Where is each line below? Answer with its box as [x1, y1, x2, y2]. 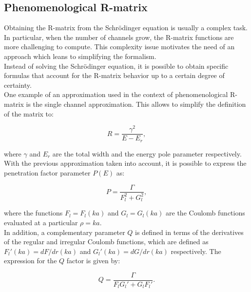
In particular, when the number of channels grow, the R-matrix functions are [4, 32, 234, 42]
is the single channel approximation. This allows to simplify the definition [26, 98, 246, 109]
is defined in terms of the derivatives [135, 227, 244, 237]
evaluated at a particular [4, 217, 78, 227]
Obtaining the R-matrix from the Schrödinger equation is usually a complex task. [4, 22, 248, 33]
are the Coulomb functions [166, 208, 245, 218]
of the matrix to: [4, 108, 54, 118]
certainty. [4, 79, 32, 90]
